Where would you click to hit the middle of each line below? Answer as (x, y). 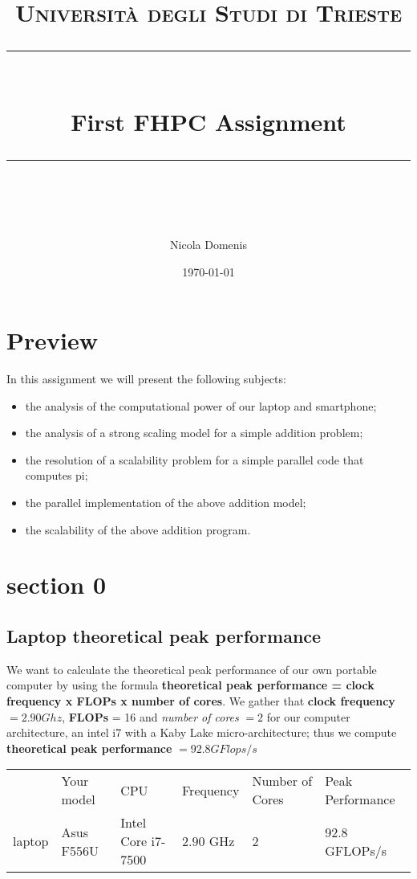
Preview (52, 340)
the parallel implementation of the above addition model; (166, 503)
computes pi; (57, 475)
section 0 (57, 585)
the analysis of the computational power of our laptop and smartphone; (201, 405)
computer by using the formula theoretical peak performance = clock (190, 685)
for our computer (308, 716)
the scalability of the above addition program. (138, 529)
